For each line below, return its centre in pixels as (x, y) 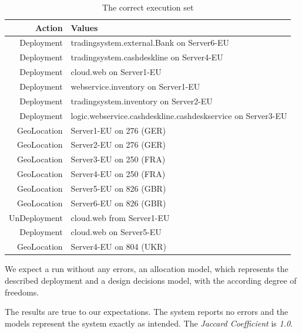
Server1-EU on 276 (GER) (118, 130)
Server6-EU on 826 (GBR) (118, 203)
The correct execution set (148, 7)
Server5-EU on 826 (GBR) (118, 188)
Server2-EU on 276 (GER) (118, 145)
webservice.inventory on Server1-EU (135, 86)
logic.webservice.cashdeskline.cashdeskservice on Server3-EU (179, 115)
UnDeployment (36, 217)
